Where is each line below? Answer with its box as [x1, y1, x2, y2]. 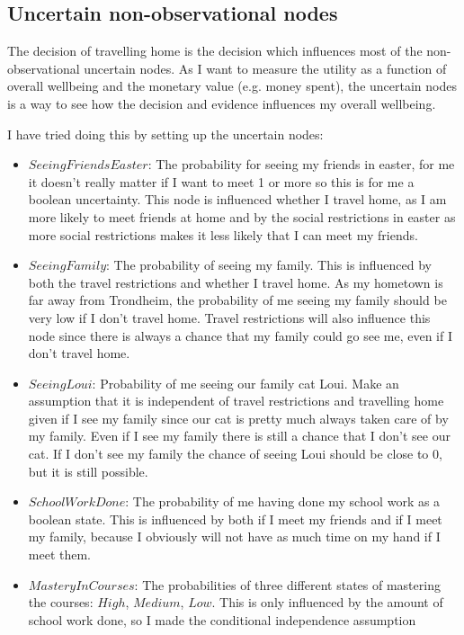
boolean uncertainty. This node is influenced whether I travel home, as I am [28, 190, 447, 209]
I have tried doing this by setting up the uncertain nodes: [7, 124, 324, 143]
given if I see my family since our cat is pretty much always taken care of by [28, 408, 449, 427]
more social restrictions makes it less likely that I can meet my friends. [28, 225, 418, 244]
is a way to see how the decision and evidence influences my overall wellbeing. [7, 94, 436, 112]
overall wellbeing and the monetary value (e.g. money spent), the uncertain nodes [7, 76, 457, 95]
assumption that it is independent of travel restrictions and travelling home [28, 391, 444, 410]
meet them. [28, 545, 91, 564]
